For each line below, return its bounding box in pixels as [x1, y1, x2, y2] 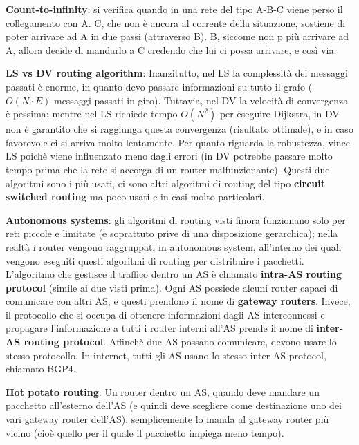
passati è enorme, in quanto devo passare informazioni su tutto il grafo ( [6, 79, 313, 93]
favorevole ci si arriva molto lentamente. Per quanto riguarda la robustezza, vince [6, 135, 350, 149]
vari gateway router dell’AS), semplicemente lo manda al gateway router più [6, 412, 329, 426]
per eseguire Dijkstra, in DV [219, 106, 340, 121]
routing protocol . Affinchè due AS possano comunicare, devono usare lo [24, 334, 337, 349]
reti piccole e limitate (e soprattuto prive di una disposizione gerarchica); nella [6, 226, 338, 240]
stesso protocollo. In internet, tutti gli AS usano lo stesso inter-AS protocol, [6, 348, 326, 362]
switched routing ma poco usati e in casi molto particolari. [6, 189, 265, 204]
